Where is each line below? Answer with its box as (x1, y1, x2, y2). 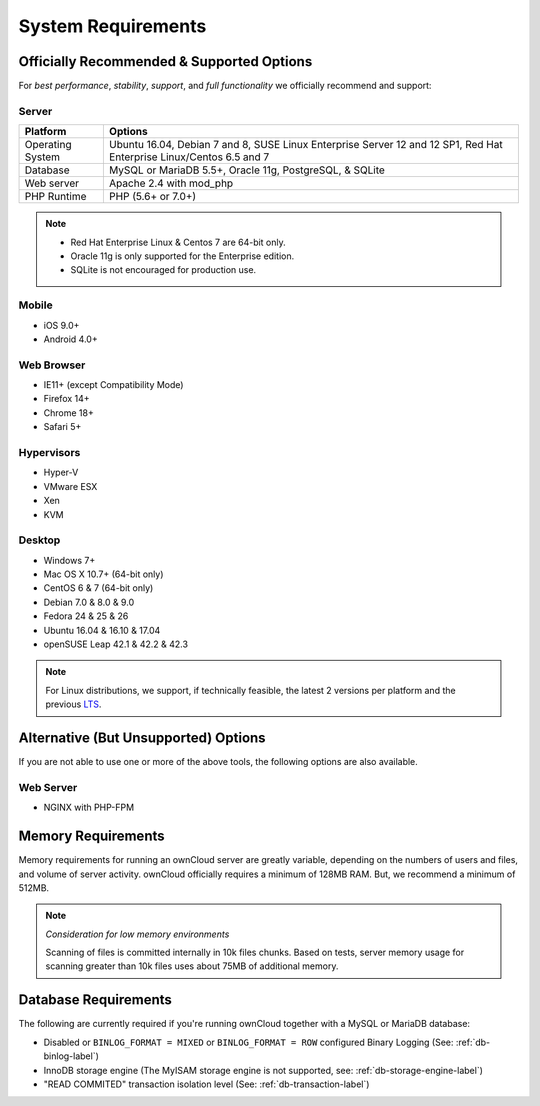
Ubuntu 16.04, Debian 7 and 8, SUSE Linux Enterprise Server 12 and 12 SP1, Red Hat (108, 138, 504, 152)
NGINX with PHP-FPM (43, 801, 135, 814)
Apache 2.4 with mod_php (108, 176, 234, 190)
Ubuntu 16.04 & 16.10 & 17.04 (43, 624, 161, 636)
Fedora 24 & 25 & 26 (43, 610, 129, 622)
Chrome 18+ (43, 406, 94, 419)
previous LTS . (45, 698, 102, 710)
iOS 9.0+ (43, 319, 80, 331)
